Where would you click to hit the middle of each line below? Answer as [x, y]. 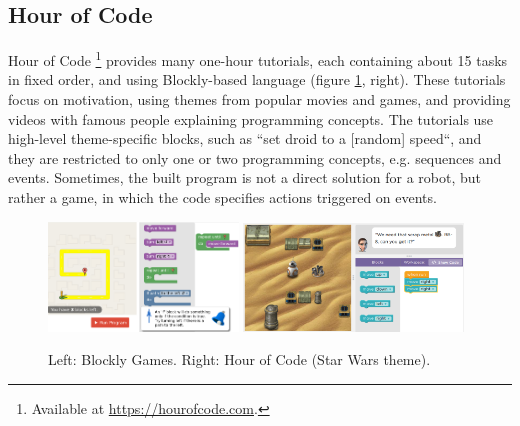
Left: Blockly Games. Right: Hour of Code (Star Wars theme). [239, 359]
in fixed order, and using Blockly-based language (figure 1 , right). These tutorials [257, 79]
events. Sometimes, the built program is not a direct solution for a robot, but [245, 177]
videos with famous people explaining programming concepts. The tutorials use [251, 118]
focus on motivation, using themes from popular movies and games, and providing [259, 99]
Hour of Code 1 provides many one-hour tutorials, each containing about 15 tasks [258, 58]
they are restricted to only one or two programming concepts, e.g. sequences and [255, 157]
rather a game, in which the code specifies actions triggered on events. [222, 197]
